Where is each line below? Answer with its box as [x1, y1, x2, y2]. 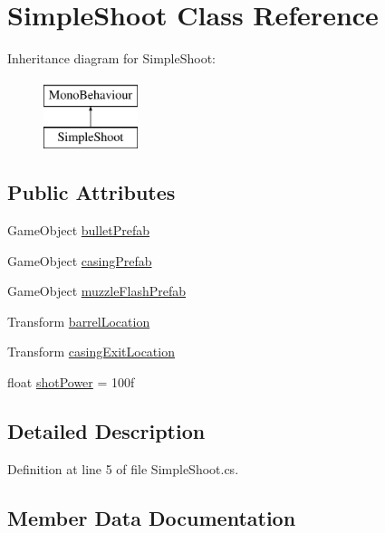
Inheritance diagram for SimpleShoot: [7, 49, 216, 68]
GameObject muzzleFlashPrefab [7, 281, 186, 300]
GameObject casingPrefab [7, 251, 152, 270]
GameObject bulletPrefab [7, 221, 150, 240]
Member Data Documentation [7, 503, 296, 531]
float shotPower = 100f [7, 373, 135, 392]
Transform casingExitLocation [7, 342, 175, 361]
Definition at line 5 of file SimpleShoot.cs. [7, 459, 239, 478]
